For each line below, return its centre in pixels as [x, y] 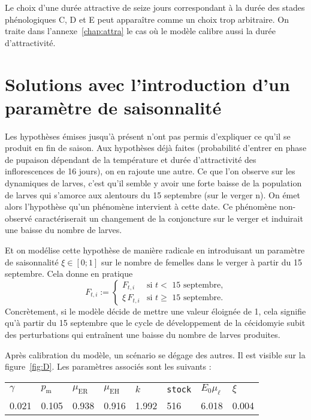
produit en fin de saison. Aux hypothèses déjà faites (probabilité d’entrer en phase [156, 148]
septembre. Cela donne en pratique [69, 274]
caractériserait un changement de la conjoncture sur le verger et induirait [169, 218]
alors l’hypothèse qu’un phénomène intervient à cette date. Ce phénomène [141, 206]
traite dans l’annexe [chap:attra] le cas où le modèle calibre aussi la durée [140, 31]
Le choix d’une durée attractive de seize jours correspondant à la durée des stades [155, 7]
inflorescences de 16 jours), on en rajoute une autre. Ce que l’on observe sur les [150, 171]
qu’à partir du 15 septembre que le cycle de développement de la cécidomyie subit [155, 323]
